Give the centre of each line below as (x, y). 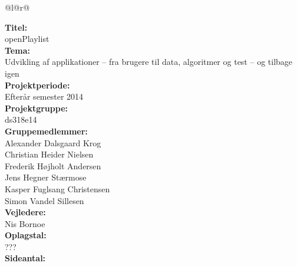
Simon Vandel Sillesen (44, 200)
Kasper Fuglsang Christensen (57, 188)
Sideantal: (25, 258)
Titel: (16, 27)
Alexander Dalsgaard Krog (53, 142)
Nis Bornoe (25, 223)
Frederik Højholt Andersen (53, 165)
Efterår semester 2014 (44, 96)
